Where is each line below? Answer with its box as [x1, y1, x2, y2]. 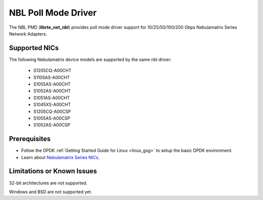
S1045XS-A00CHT [33, 102, 71, 108]
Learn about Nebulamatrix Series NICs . [21, 154, 100, 160]
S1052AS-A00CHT [33, 88, 71, 94]
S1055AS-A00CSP [33, 115, 71, 121]
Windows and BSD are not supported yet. [9, 189, 93, 195]
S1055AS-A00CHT [33, 81, 71, 87]
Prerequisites [9, 135, 51, 143]
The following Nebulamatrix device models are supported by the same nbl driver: [9, 56, 172, 62]
